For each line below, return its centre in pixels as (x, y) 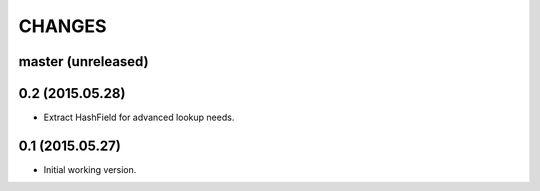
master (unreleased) (83, 61)
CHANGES (62, 26)
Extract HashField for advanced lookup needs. (139, 117)
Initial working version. (90, 169)
